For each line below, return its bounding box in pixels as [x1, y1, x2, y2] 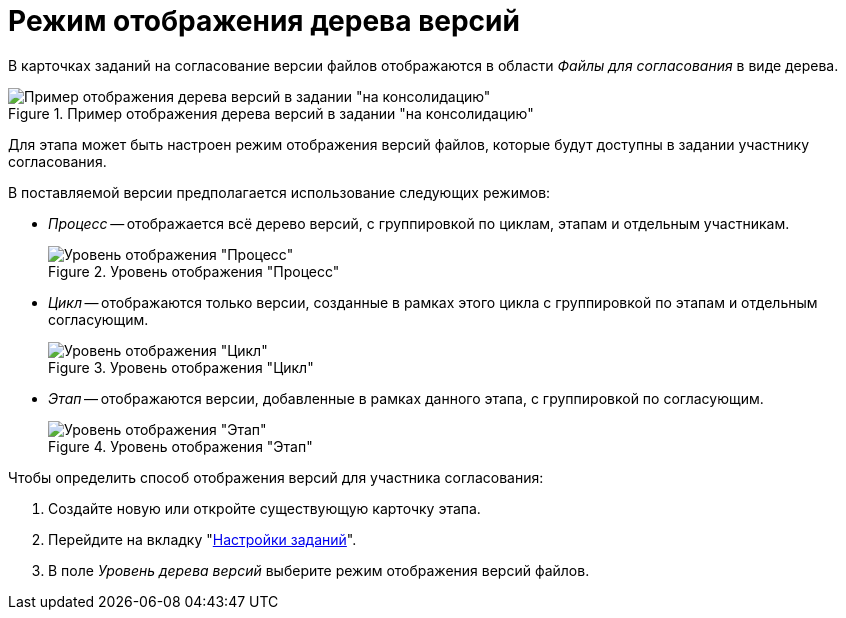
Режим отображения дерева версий [8, 4, 520, 38]
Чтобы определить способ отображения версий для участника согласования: [8, 468, 544, 486]
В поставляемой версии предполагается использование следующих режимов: [8, 183, 551, 201]
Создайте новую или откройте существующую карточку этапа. [48, 499, 481, 517]
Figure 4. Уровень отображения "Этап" [48, 437, 313, 455]
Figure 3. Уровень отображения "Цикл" [48, 358, 314, 376]
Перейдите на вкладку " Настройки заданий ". [48, 530, 357, 548]
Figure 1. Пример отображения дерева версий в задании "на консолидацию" [8, 104, 534, 122]
